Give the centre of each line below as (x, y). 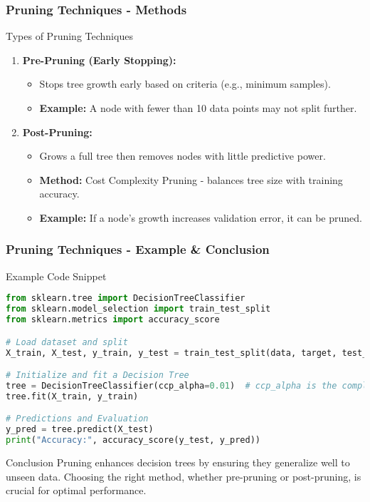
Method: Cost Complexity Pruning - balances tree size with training (191, 179)
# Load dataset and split (67, 342)
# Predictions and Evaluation (77, 419)
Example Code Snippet (56, 276)
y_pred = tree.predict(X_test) (80, 430)
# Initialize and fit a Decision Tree (97, 375)
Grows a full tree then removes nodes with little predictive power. (183, 156)
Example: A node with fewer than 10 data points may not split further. (198, 108)
